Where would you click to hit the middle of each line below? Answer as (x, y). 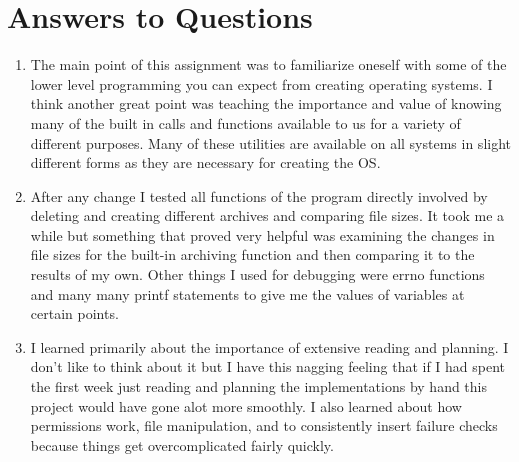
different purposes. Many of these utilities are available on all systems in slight (271, 142)
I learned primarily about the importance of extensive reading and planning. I (269, 346)
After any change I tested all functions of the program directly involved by (259, 195)
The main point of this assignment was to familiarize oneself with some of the (268, 64)
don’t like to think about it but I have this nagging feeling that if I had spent (268, 366)
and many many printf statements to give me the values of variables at (247, 293)
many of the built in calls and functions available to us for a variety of (245, 122)
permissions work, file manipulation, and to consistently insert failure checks (264, 425)
